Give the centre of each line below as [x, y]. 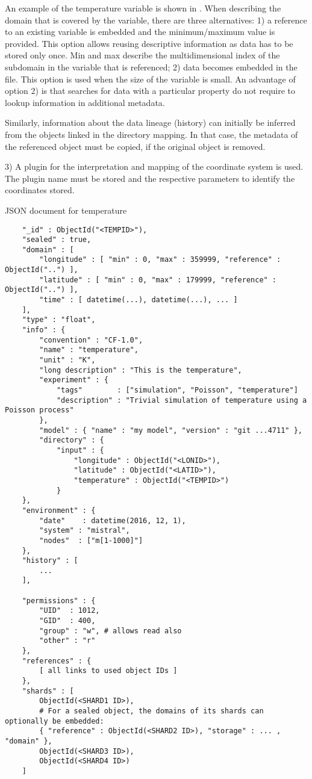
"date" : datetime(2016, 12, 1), [113, 520]
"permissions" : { [59, 601]
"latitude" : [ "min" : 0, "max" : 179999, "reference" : [158, 280]
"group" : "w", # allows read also [111, 631]
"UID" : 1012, [70, 611]
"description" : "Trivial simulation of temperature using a [182, 400]
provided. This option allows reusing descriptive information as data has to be [149, 43]
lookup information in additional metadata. [85, 102]
